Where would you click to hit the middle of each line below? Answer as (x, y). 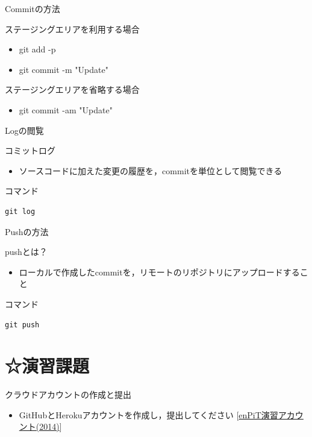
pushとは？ (26, 252)
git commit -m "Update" (64, 69)
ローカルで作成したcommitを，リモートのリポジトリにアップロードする (159, 272)
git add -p (37, 49)
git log (20, 211)
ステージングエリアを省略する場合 (72, 90)
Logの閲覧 (24, 130)
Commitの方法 (33, 8)
